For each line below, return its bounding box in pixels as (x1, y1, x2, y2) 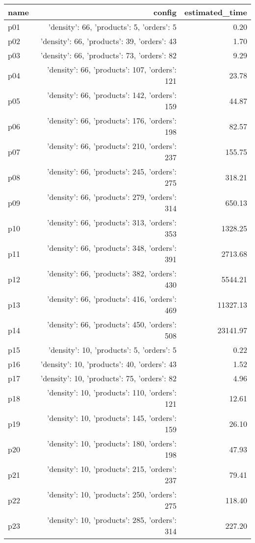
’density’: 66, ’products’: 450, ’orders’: (47, 319, 177, 330)
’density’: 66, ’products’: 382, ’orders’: (47, 268, 177, 279)
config (153, 6, 177, 18)
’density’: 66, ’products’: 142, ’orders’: (47, 89, 177, 100)
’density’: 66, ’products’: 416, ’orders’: (47, 293, 177, 304)
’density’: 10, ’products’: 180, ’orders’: (47, 438, 177, 449)
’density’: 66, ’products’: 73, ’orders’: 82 (40, 49, 177, 61)
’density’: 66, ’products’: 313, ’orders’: (47, 217, 177, 228)
